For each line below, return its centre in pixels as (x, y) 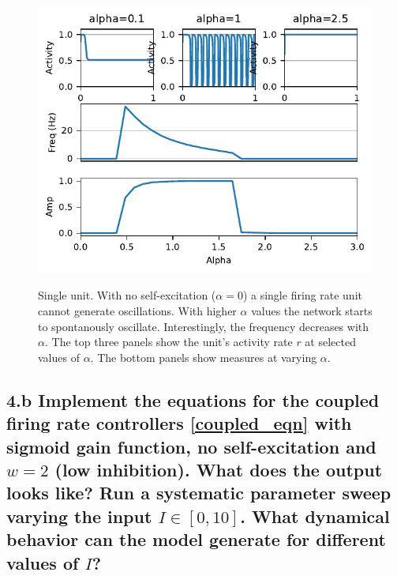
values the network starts (312, 311)
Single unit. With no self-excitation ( (127, 295)
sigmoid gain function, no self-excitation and (191, 446)
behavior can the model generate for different (196, 539)
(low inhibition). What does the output (219, 469)
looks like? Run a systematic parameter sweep (199, 493)
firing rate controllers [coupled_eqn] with (179, 423)
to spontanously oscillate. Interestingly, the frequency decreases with (204, 326)
